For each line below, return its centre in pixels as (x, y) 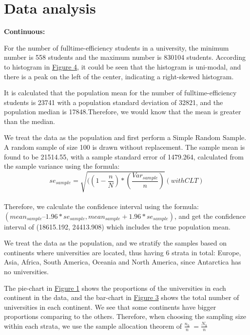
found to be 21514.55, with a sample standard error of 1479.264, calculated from (124, 156)
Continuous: (25, 31)
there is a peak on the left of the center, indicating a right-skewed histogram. (119, 76)
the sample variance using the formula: (62, 166)
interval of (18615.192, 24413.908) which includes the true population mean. (117, 226)
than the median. (30, 121)
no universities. (26, 271)
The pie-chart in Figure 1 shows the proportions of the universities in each (115, 288)
